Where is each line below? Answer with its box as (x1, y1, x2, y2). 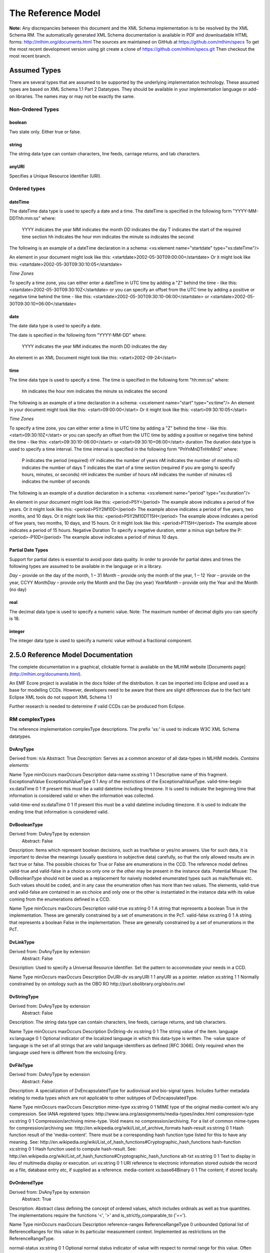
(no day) (9, 586, 27, 592)
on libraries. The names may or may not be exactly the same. (9, 93, 135, 99)
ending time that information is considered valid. (9, 808, 109, 814)
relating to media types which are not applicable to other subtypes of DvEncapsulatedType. (9, 1095, 198, 1101)
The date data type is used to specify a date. (9, 323, 101, 329)
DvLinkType (9, 939, 35, 945)
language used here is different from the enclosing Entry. (9, 1049, 127, 1055)
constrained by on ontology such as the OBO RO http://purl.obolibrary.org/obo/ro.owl (9, 981, 185, 987)
